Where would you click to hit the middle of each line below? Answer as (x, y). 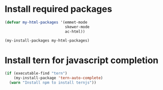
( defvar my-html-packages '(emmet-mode (46, 22)
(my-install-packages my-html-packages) (47, 41)
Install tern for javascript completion (82, 60)
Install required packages (59, 9)
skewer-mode (78, 27)
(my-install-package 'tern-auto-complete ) (58, 78)
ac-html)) (75, 31)
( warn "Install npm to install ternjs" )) (53, 83)
